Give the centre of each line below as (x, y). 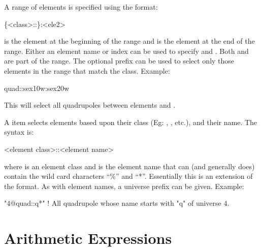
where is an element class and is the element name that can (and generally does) (129, 166)
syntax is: (19, 132)
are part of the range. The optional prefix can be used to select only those (119, 61)
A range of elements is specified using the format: (81, 7)
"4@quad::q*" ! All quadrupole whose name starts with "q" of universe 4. (117, 203)
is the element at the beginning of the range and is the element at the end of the (129, 41)
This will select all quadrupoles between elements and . (90, 105)
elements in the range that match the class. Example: (87, 70)
